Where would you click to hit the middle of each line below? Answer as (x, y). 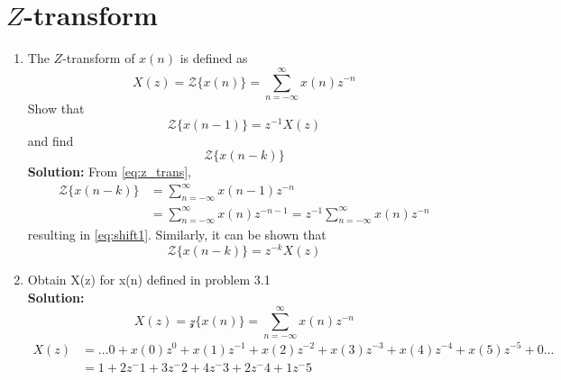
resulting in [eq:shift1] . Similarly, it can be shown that (177, 235)
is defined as (214, 58)
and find (51, 140)
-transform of (99, 58)
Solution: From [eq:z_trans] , (110, 172)
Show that (56, 108)
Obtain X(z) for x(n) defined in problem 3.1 (149, 280)
